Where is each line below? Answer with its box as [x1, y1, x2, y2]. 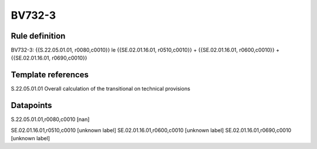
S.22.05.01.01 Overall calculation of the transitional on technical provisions [11, 85, 191, 92]
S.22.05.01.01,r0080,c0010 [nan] [11, 116, 90, 123]
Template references [11, 70, 89, 80]
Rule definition [11, 31, 66, 41]
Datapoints [11, 101, 52, 110]
